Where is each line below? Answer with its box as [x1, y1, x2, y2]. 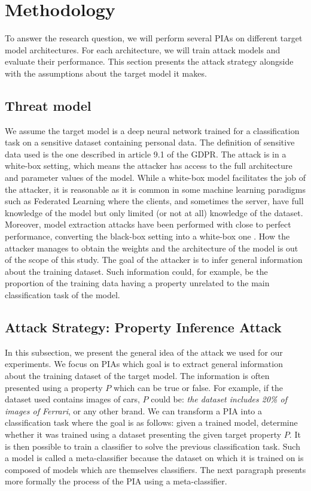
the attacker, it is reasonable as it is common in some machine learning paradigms [5, 183, 306, 195]
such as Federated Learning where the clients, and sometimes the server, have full [5, 195, 304, 207]
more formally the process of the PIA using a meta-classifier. [5, 475, 227, 487]
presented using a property [5, 381, 103, 393]
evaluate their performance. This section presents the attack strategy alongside [5, 55, 294, 68]
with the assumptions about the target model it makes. [5, 66, 207, 79]
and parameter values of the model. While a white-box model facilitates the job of [5, 171, 306, 184]
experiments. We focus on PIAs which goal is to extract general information [5, 357, 283, 370]
